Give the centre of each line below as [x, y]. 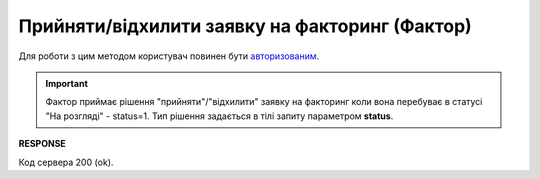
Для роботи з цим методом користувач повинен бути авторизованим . [169, 56]
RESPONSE [42, 144]
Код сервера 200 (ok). [66, 162]
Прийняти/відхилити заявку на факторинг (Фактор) [245, 26]
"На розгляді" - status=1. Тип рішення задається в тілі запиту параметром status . [219, 116]
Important [67, 83]
